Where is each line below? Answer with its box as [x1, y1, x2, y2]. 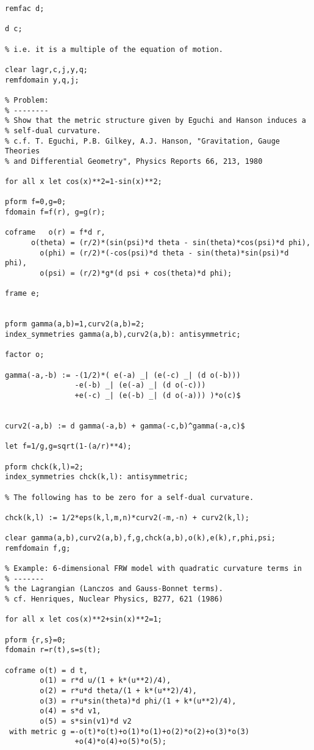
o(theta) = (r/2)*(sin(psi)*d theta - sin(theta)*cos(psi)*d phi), [30, 238, 311, 248]
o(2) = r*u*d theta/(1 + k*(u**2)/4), [40, 686, 197, 695]
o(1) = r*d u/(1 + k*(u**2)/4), [40, 676, 171, 685]
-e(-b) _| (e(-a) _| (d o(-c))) [74, 381, 206, 390]
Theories [5, 147, 40, 156]
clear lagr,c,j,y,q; [5, 65, 88, 74]
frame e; [5, 289, 40, 298]
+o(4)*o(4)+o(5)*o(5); [74, 737, 166, 746]
